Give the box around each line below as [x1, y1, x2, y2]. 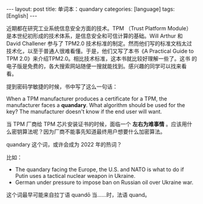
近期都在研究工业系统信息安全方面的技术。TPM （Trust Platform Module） [6, 25, 192, 31]
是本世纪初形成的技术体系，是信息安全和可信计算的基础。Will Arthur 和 [6, 32, 183, 39]
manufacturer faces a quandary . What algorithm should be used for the [6, 102, 185, 108]
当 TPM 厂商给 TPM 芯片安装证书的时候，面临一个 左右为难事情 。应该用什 [6, 120, 193, 128]
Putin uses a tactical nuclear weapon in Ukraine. [15, 173, 136, 179]
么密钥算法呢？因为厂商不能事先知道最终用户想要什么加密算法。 [6, 128, 165, 135]
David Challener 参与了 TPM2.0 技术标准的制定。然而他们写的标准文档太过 [6, 40, 193, 47]
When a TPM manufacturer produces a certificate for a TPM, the [6, 95, 168, 102]
